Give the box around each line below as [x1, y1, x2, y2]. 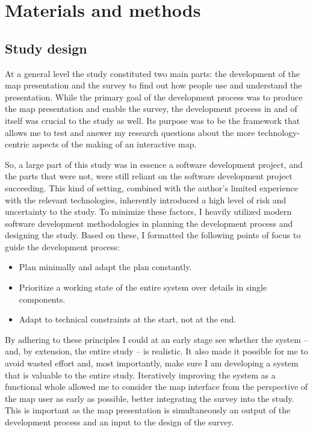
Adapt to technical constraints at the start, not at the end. [19, 313, 237, 326]
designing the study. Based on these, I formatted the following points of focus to [5, 229, 301, 241]
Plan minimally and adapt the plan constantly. [19, 261, 192, 273]
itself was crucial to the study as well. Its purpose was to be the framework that [5, 114, 300, 126]
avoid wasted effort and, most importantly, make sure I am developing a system [5, 357, 299, 369]
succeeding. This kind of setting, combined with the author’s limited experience [5, 181, 298, 194]
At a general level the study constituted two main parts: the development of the [5, 67, 300, 79]
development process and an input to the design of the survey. [5, 416, 234, 428]
